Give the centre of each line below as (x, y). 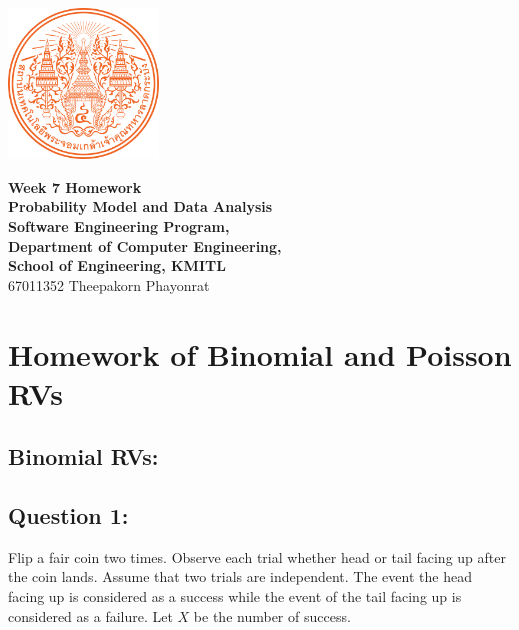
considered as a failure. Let (90, 615)
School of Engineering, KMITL (117, 265)
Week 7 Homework (75, 186)
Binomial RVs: (83, 456)
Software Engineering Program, (119, 225)
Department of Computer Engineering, (145, 245)
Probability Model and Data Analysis (140, 206)
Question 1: (68, 515)
